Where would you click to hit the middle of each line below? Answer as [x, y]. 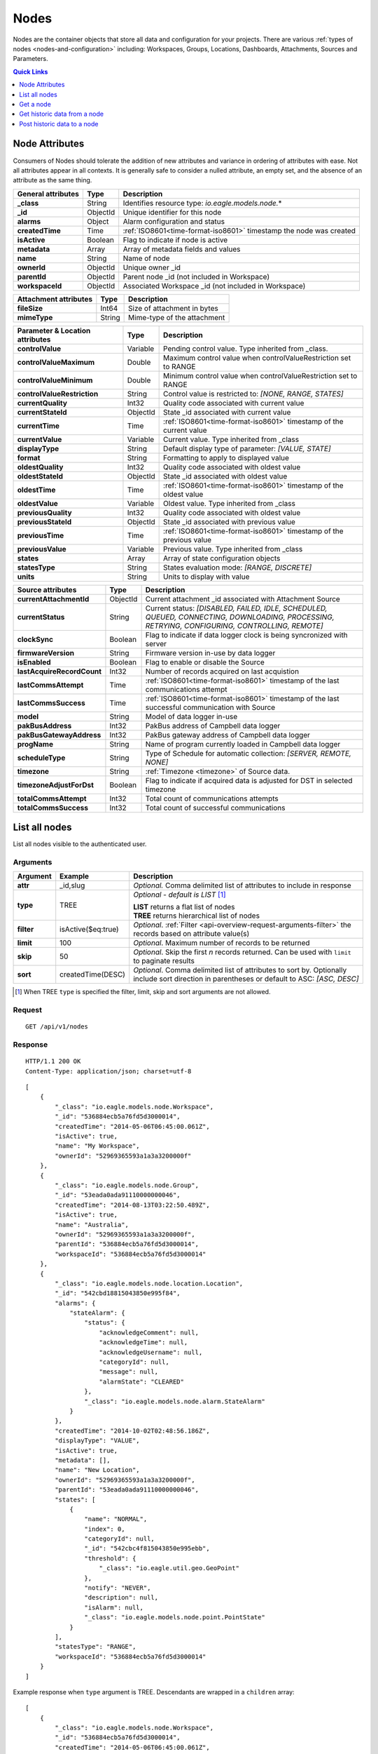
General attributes [48, 194]
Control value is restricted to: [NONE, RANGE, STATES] [253, 394]
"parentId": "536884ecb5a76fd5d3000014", [127, 1244]
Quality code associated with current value [234, 403]
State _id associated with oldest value [225, 476]
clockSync [35, 639]
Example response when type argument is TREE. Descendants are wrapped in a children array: [154, 1692]
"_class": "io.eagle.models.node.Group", [127, 1185]
